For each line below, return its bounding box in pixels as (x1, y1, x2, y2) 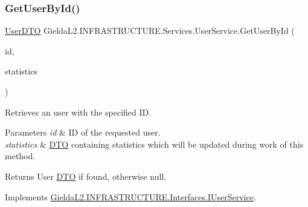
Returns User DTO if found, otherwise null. (5, 169, 167, 182)
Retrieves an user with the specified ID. (5, 105, 152, 118)
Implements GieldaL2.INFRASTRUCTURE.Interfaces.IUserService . (5, 190, 256, 203)
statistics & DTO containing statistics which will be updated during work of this (5, 137, 304, 150)
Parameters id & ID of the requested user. (5, 126, 161, 139)
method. (5, 149, 36, 162)
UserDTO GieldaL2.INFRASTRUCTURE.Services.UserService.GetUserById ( (5, 24, 295, 37)
